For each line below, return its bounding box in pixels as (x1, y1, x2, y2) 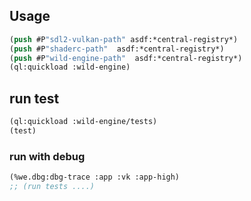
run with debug (9, 149, 86, 163)
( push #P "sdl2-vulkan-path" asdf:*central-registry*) (9, 34, 239, 44)
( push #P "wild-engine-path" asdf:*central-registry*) (9, 53, 243, 63)
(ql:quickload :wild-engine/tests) (9, 117, 158, 127)
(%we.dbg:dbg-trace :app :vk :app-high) (9, 172, 181, 183)
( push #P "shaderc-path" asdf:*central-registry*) (9, 44, 225, 54)
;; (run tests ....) (9, 182, 96, 192)
